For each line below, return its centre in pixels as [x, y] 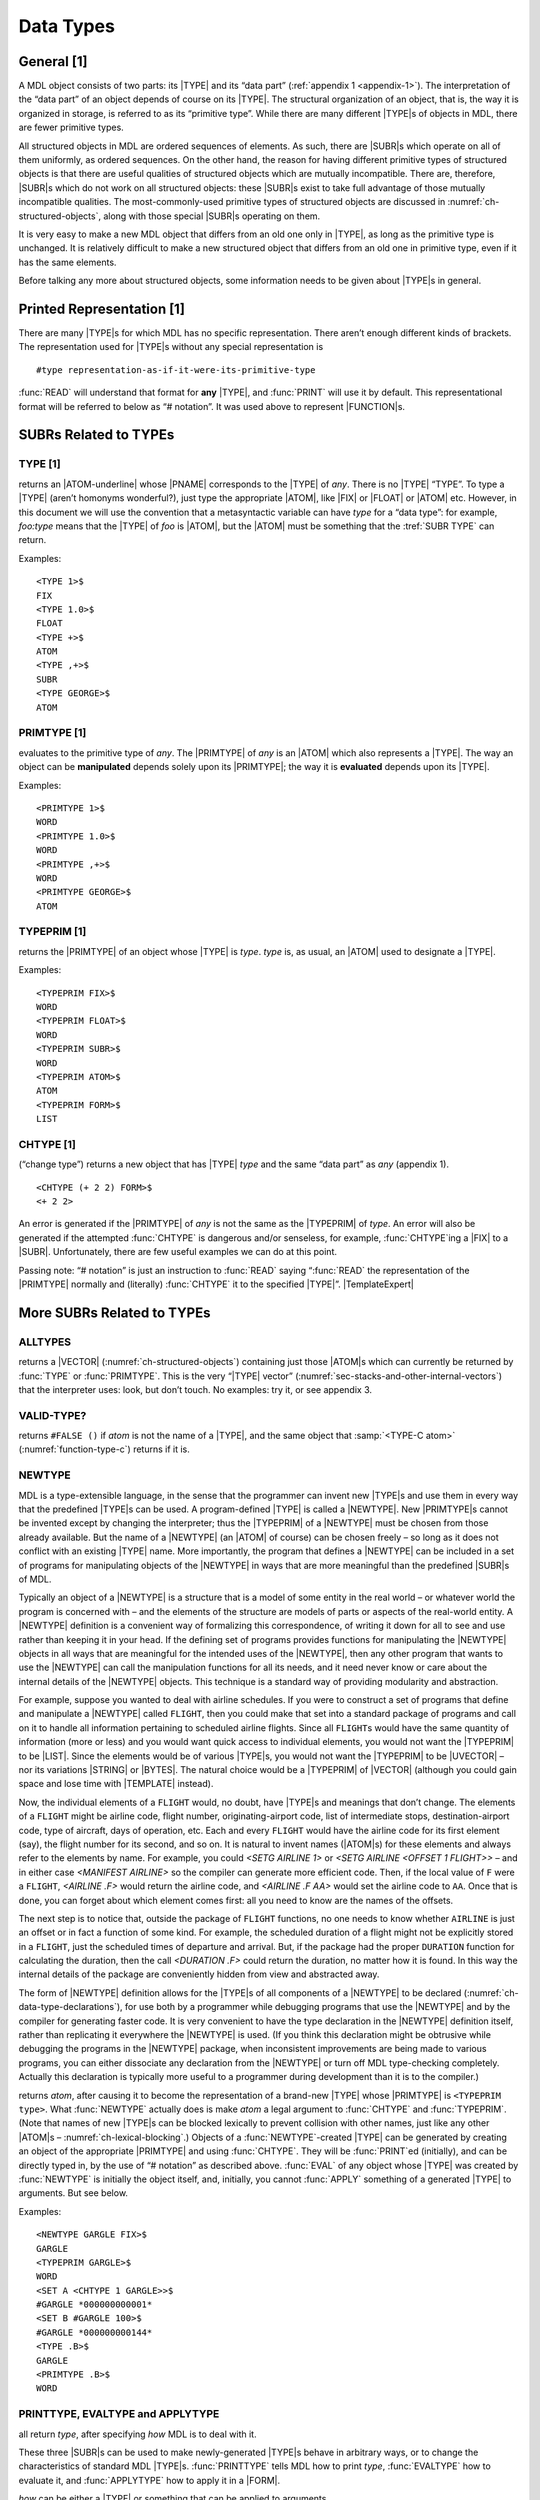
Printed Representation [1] [101, 308]
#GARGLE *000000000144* [94, 2332]
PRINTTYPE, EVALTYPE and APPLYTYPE [119, 2414]
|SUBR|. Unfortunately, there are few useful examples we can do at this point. [178, 1252]
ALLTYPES [45, 1342]
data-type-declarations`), [71, 2007]
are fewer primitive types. [71, 127]
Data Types [66, 26]
